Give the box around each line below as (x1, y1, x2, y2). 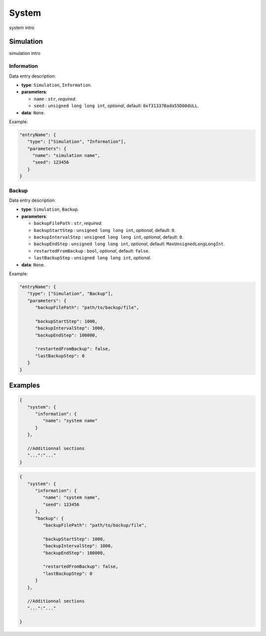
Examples (9, 381, 40, 389)
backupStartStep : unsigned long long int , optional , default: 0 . (33, 227, 176, 233)
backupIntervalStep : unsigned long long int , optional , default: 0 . (33, 234, 184, 240)
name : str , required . (33, 96, 77, 102)
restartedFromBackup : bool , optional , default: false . (33, 248, 150, 254)
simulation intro (9, 50, 40, 56)
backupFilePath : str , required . (33, 220, 103, 226)
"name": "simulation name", (32, 153, 100, 158)
